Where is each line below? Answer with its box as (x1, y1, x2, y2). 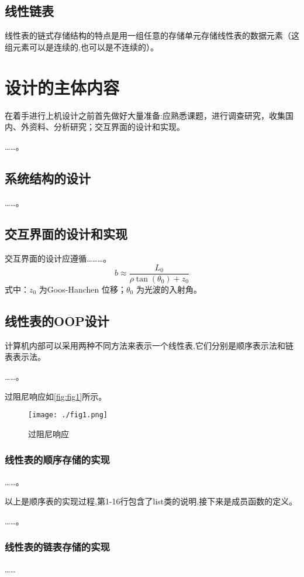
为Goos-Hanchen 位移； (39, 283, 126, 295)
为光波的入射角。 (136, 283, 202, 295)
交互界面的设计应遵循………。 (5, 252, 112, 265)
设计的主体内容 (5, 75, 120, 99)
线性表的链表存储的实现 (5, 540, 110, 554)
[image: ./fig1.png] (28, 411, 108, 420)
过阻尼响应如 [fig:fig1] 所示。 (5, 390, 107, 402)
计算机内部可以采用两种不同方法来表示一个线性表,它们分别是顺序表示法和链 (5, 339, 293, 351)
